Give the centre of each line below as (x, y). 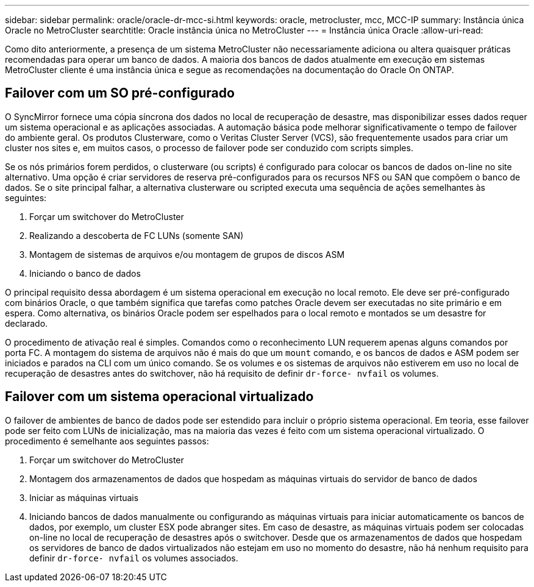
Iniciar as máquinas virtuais (84, 497)
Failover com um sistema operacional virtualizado (159, 397)
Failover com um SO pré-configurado (120, 93)
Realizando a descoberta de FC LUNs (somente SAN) (137, 235)
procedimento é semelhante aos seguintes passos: (107, 441)
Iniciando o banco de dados (85, 273)
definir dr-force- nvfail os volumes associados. (134, 558)
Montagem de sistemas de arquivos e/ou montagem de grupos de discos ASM (187, 254)
